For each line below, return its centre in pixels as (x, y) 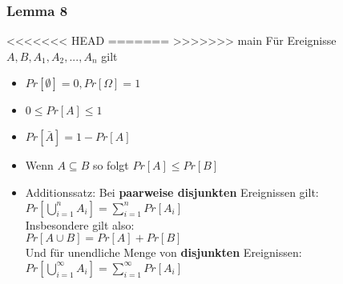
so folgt (111, 165)
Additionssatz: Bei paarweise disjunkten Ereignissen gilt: (172, 192)
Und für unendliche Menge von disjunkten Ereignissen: (163, 252)
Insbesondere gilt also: (80, 224)
